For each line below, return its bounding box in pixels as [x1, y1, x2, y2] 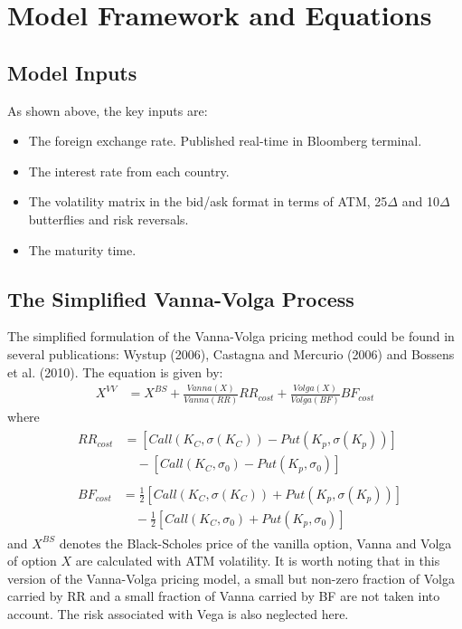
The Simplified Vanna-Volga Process [7, 284, 354, 312]
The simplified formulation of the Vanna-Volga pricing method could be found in [7, 327, 455, 346]
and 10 [401, 192, 439, 211]
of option [7, 551, 57, 570]
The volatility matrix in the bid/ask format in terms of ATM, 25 [28, 192, 388, 211]
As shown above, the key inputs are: [7, 100, 208, 119]
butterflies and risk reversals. [28, 209, 189, 228]
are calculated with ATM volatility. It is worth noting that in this [75, 551, 440, 570]
